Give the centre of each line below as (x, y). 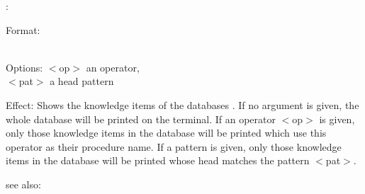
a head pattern (82, 81)
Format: (23, 29)
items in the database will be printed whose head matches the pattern (158, 160)
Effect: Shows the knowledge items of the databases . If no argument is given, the (182, 104)
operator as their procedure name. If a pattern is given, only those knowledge (174, 146)
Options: (24, 67)
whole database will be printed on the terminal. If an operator (141, 119)
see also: (23, 184)
